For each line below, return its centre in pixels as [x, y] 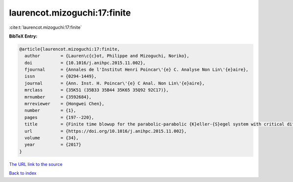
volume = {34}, [52, 138]
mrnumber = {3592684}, [58, 97]
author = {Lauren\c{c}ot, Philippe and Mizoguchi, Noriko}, [107, 56]
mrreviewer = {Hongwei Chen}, [64, 104]
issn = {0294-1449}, [61, 76]
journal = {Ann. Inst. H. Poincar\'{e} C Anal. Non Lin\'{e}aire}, [115, 83]
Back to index [23, 173]
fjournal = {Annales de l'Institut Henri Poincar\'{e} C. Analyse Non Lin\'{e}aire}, [136, 70]
